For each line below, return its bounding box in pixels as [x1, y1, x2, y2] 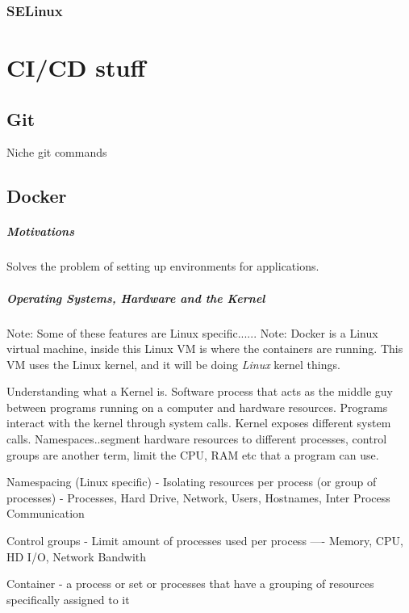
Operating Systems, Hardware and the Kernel [6, 289, 265, 306]
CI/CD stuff [6, 51, 146, 84]
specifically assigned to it [6, 590, 130, 607]
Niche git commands [6, 144, 107, 161]
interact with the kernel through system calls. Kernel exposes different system [6, 414, 391, 431]
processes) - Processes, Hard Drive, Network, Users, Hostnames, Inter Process [6, 489, 390, 506]
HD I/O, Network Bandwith [6, 548, 147, 565]
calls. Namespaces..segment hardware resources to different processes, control [6, 430, 387, 447]
